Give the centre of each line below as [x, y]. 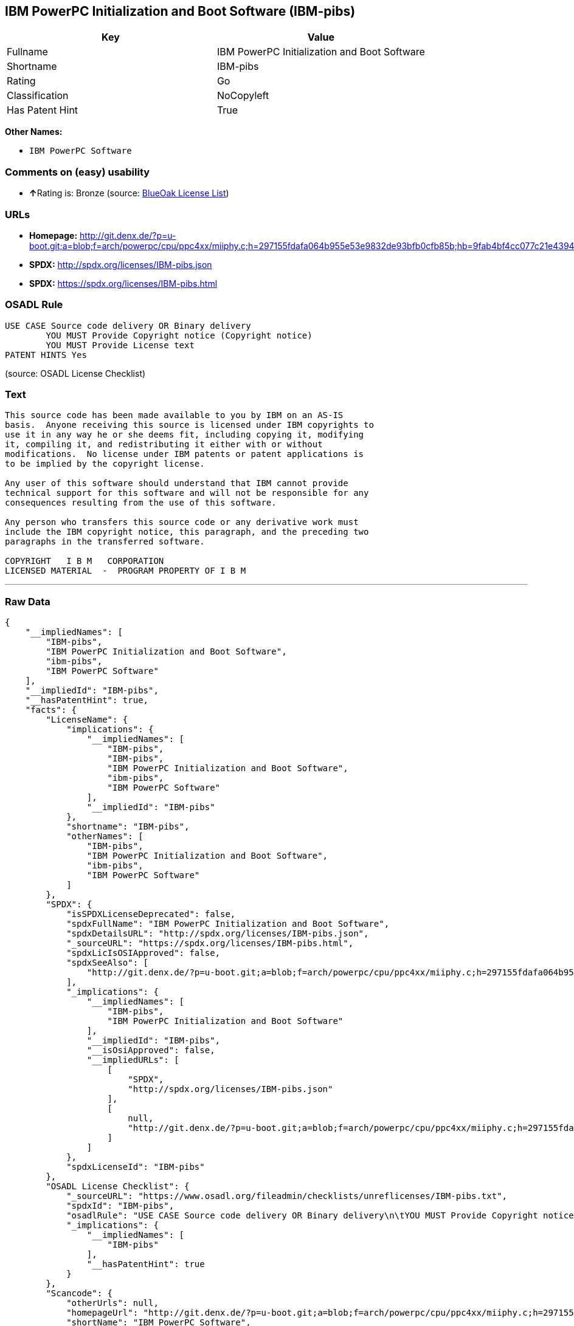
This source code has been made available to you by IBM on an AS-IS [174, 415]
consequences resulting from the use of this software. [141, 503]
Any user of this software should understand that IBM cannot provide [177, 483]
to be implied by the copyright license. [105, 464]
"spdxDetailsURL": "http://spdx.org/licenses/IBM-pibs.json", [218, 934]
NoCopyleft [243, 96]
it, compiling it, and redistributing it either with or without [164, 445]
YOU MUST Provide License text [120, 345]
